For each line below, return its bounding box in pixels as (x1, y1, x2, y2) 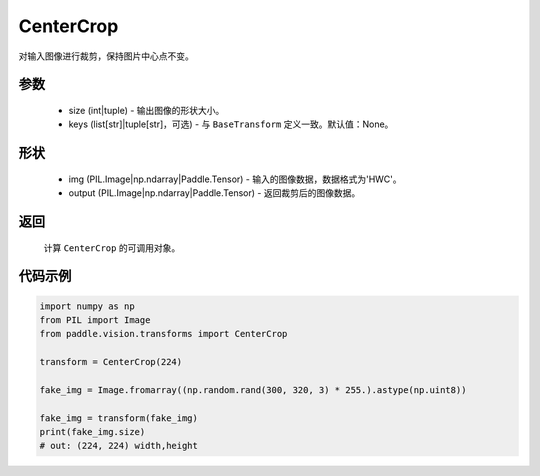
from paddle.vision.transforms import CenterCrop (39, 328, 288, 340)
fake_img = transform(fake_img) (39, 412, 199, 424)
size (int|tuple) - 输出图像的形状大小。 (68, 104, 225, 116)
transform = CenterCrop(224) (39, 356, 183, 368)
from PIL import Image (39, 314, 151, 325)
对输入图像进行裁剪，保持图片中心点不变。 (18, 50, 194, 62)
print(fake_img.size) (39, 426, 146, 438)
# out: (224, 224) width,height (39, 440, 199, 452)
